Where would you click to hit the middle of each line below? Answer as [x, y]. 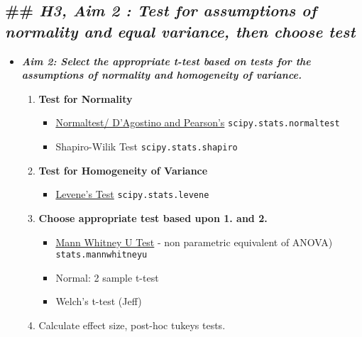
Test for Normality [86, 98]
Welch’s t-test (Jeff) [99, 301]
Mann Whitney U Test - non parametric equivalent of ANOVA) [194, 242]
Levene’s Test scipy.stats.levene [132, 194]
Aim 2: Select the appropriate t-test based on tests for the [166, 61]
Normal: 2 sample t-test [107, 277]
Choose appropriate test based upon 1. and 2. [153, 217]
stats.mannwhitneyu [102, 255]
